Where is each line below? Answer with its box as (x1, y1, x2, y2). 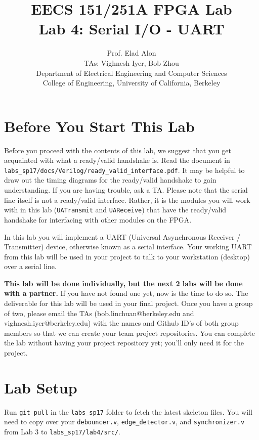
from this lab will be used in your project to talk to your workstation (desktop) (4, 251, 250, 261)
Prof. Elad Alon (107, 48, 156, 58)
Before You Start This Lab (4, 115, 195, 136)
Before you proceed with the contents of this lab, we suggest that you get (4, 145, 231, 155)
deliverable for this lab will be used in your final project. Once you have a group (4, 298, 253, 309)
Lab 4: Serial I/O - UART (38, 18, 225, 39)
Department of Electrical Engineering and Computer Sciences (36, 67, 227, 78)
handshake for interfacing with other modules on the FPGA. (4, 214, 192, 225)
